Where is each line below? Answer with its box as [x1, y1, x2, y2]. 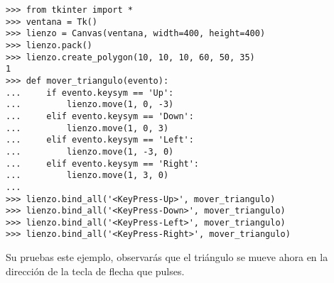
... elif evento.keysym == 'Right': [6, 158, 200, 169]
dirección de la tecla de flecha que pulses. [6, 263, 185, 278]
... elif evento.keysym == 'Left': [6, 135, 194, 145]
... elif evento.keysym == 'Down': [6, 111, 194, 121]
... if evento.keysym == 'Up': [6, 87, 174, 98]
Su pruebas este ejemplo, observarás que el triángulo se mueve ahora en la [6, 250, 328, 265]
